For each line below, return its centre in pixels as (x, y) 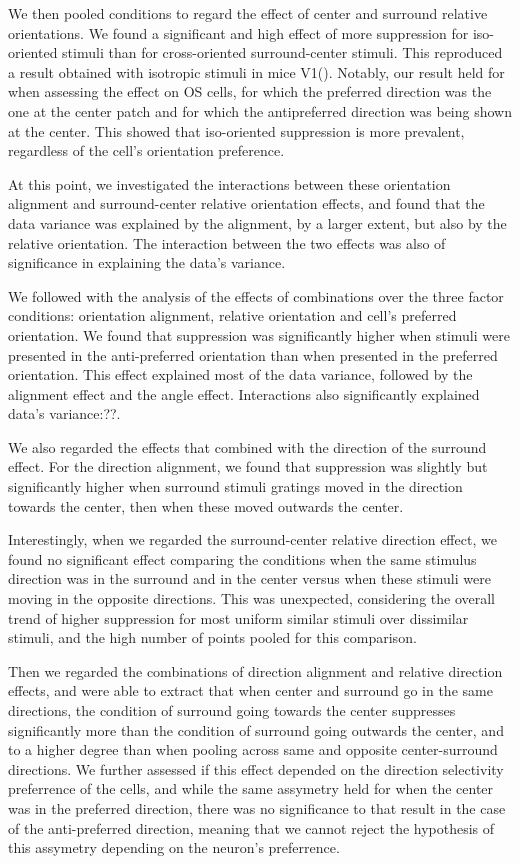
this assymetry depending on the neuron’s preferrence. (174, 847)
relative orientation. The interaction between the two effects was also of (227, 242)
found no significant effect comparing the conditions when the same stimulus (242, 558)
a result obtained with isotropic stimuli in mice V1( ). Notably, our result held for (256, 71)
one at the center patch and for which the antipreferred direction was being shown (260, 110)
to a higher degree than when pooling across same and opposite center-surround (253, 749)
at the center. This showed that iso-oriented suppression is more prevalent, (236, 130)
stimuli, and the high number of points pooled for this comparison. (212, 637)
